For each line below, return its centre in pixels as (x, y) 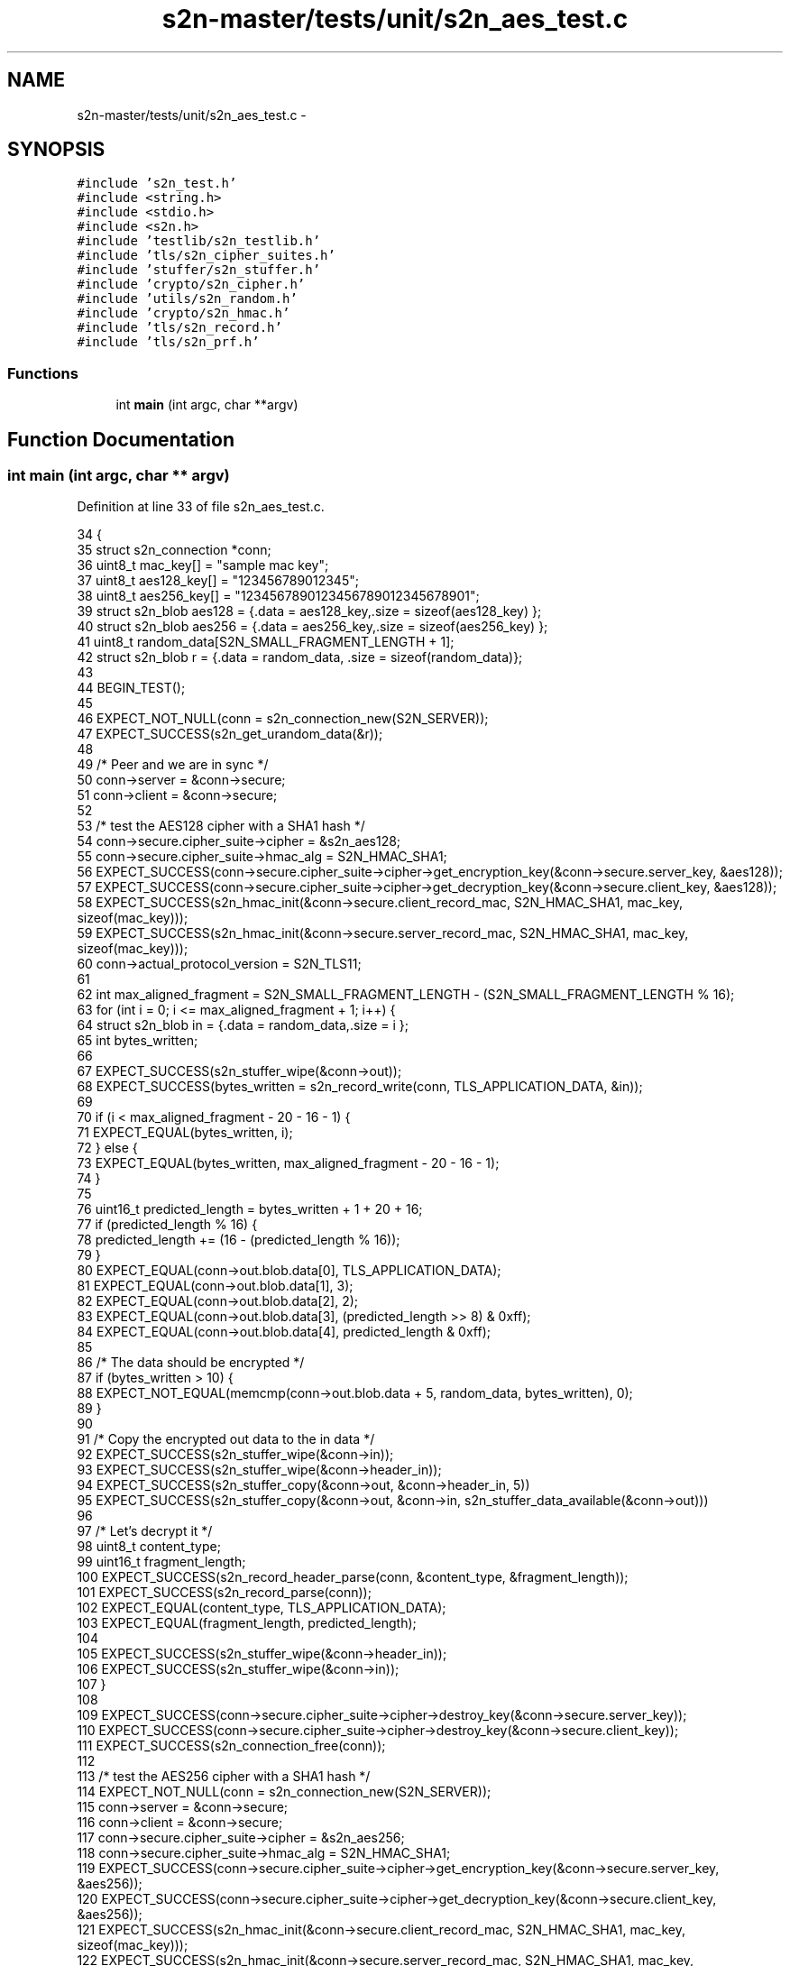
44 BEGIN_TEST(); (131, 688)
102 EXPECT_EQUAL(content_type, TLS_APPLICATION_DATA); (262, 1608)
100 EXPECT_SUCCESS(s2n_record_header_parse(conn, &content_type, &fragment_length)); (353, 1577)
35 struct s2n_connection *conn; (174, 550)
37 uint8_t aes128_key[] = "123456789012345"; (218, 581)
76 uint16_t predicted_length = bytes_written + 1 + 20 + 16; (250, 1209)
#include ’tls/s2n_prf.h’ (168, 342)
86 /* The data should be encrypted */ (191, 1363)
